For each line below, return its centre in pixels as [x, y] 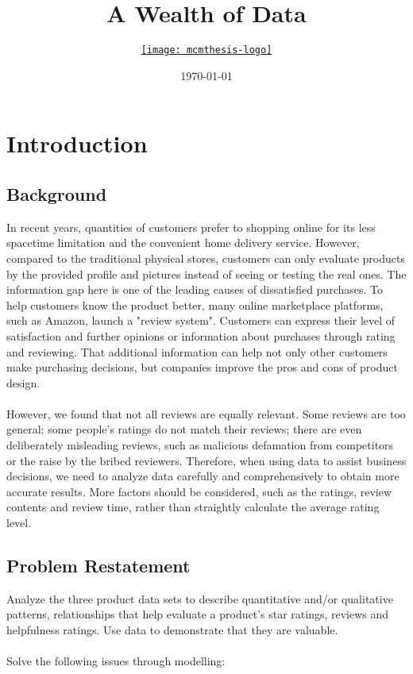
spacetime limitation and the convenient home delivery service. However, [183, 243]
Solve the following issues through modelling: [116, 661]
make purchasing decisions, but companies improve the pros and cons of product [202, 367]
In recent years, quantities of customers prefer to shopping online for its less [191, 227]
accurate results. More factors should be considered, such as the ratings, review [199, 491]
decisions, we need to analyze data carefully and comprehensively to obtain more [203, 476]
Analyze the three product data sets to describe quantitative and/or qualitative [200, 598]
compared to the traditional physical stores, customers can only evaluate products [206, 258]
